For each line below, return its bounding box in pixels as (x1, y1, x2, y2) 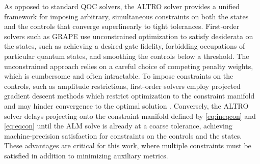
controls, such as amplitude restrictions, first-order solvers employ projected (4, 80, 241, 91)
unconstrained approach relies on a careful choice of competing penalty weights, (4, 60, 253, 71)
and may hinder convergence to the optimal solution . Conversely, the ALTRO (4, 100, 249, 111)
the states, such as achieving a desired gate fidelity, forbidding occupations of (4, 41, 245, 51)
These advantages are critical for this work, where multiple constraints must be (4, 140, 251, 151)
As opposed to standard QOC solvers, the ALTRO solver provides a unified (4, 1, 240, 11)
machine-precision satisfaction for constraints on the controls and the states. (4, 130, 242, 141)
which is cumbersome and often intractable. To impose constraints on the (4, 71, 233, 81)
